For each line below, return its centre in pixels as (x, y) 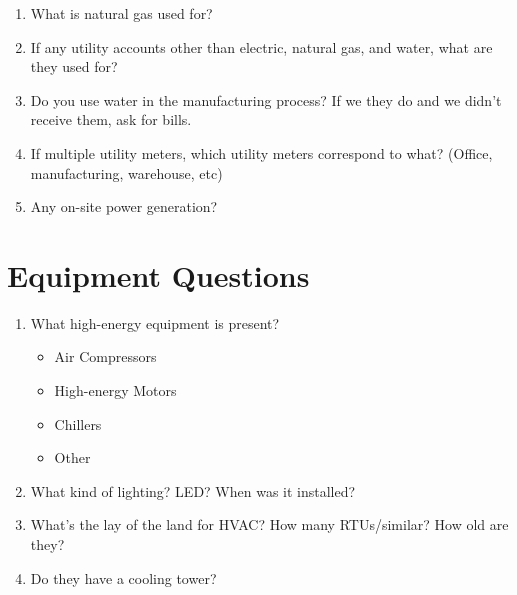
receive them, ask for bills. (111, 119)
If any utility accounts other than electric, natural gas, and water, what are (261, 46)
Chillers (78, 423)
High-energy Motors (115, 390)
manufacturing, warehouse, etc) (126, 172)
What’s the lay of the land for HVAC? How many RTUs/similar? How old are (269, 524)
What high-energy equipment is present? (155, 322)
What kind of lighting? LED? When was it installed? (193, 490)
